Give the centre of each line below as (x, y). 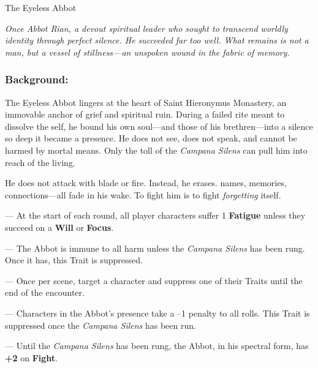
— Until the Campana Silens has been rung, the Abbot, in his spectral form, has (157, 346)
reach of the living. (40, 162)
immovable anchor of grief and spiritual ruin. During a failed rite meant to (145, 114)
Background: (37, 79)
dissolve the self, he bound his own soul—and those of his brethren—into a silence (159, 126)
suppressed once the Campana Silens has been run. (100, 325)
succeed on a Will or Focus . (59, 227)
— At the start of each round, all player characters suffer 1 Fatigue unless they (155, 215)
